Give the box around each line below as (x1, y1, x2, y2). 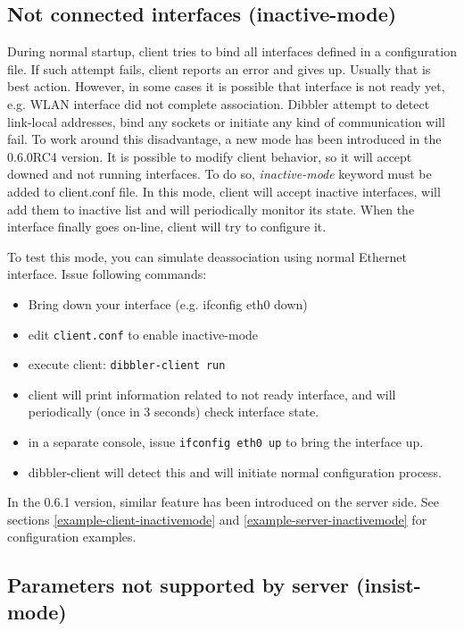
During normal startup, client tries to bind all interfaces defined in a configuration (7, 42, 457, 61)
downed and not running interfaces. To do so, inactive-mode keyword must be (7, 164, 432, 183)
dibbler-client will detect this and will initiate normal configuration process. (28, 462, 442, 481)
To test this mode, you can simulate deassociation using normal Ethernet (7, 247, 407, 265)
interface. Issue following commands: (7, 265, 207, 283)
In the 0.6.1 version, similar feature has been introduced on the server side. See (7, 492, 439, 511)
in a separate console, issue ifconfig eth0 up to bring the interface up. (28, 433, 424, 451)
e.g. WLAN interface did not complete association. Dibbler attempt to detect (7, 94, 430, 113)
